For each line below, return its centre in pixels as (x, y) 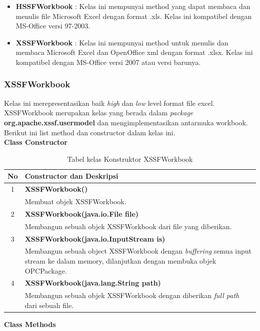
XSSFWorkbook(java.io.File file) (82, 213)
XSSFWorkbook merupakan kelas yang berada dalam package (99, 113)
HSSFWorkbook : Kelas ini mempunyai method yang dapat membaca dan (133, 6)
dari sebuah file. (49, 305)
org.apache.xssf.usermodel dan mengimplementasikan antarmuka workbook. (126, 122)
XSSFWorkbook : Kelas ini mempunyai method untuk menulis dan (122, 42)
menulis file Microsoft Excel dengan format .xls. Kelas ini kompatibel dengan (134, 16)
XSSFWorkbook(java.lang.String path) (93, 283)
